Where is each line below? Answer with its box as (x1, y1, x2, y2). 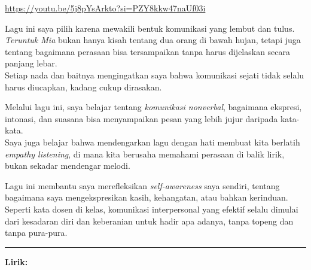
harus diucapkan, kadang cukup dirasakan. (5, 80, 162, 93)
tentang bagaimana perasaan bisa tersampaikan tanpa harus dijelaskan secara (5, 45, 291, 57)
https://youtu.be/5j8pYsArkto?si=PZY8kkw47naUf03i (5, 2, 206, 14)
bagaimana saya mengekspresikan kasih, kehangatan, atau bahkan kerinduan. (5, 191, 288, 204)
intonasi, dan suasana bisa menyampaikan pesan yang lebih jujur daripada (5, 112, 278, 125)
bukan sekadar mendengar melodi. (5, 159, 130, 172)
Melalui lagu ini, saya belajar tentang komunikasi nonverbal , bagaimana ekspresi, (5, 101, 302, 113)
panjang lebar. (5, 57, 57, 69)
